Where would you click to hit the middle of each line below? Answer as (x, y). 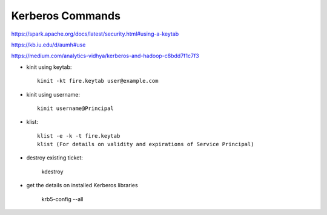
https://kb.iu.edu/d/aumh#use (48, 45)
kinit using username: (53, 94)
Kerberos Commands (66, 16)
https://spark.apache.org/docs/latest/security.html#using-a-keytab (95, 34)
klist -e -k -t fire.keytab (79, 136)
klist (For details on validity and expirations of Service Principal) (146, 144)
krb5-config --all (62, 199)
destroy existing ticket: (54, 158)
